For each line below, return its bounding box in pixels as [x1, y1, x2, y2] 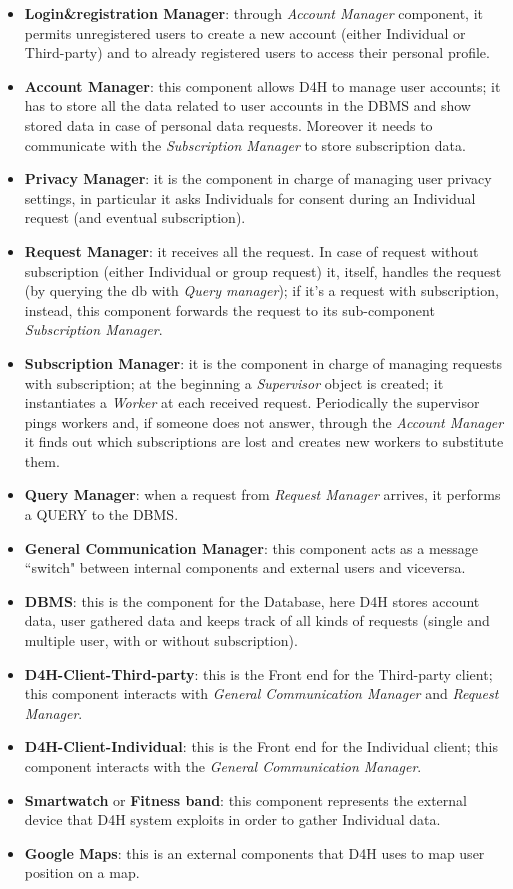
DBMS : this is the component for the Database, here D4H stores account [24, 590, 480, 611]
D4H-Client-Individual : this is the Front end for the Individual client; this [24, 736, 498, 757]
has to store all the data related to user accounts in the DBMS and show [24, 95, 471, 116]
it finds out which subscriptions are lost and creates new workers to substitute [24, 431, 504, 452]
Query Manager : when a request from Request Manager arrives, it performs [24, 484, 501, 505]
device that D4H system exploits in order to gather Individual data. [24, 809, 441, 830]
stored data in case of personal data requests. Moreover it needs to [24, 114, 433, 135]
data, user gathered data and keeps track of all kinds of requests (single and [24, 610, 490, 631]
